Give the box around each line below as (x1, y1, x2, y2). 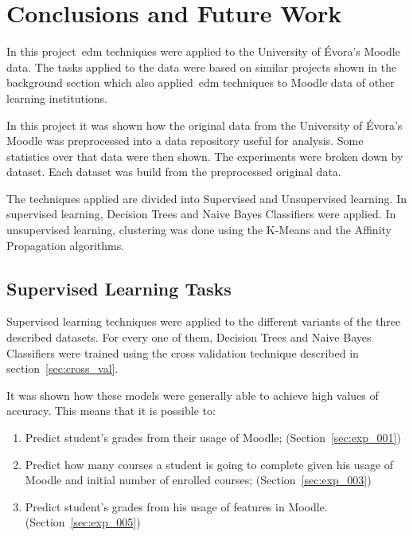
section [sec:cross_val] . (6, 360, 119, 377)
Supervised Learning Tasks (6, 276, 232, 300)
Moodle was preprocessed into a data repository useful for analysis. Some (6, 132, 364, 149)
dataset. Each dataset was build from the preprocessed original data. (6, 163, 341, 180)
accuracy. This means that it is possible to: (6, 402, 216, 419)
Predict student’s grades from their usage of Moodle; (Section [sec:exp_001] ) (25, 429, 401, 446)
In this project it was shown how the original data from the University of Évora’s (6, 116, 403, 133)
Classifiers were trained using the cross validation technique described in (6, 344, 359, 361)
